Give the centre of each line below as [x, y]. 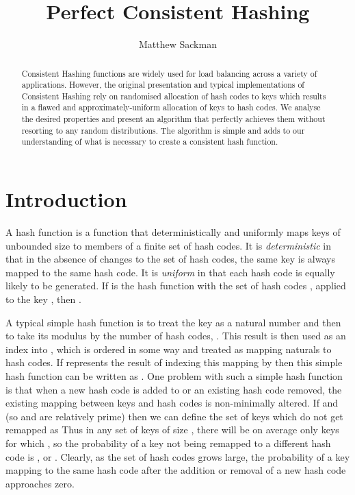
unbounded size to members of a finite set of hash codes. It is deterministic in [168, 245]
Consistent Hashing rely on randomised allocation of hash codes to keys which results [174, 96]
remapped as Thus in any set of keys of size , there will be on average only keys [172, 430]
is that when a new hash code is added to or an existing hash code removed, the [174, 389]
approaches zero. [40, 483]
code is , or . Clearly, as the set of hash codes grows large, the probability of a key [178, 456]
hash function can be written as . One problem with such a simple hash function [174, 375]
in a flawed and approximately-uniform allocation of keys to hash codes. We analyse [171, 107]
